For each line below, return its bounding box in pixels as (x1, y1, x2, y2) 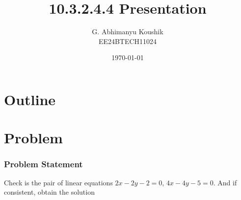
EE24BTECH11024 (98, 36, 157, 46)
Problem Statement (4, 158, 83, 170)
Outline (4, 89, 56, 109)
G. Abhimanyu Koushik (92, 26, 163, 37)
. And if (213, 177, 237, 187)
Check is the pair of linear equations (4, 177, 113, 187)
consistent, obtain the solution (4, 187, 95, 197)
